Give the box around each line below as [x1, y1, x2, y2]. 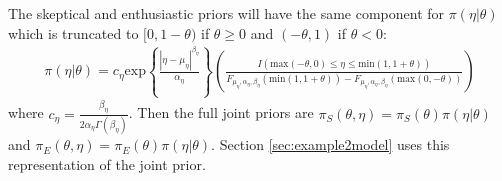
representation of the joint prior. [8, 153, 206, 174]
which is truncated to [8, 22, 139, 43]
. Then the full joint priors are [128, 102, 314, 123]
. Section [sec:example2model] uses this [211, 134, 450, 155]
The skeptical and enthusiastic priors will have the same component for [8, 3, 445, 23]
